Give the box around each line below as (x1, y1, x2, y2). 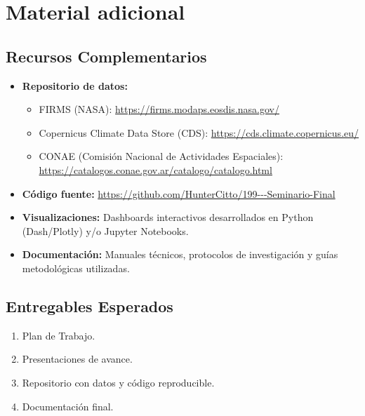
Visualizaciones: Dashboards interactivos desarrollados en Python (22, 210, 314, 224)
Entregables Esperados (6, 295, 173, 316)
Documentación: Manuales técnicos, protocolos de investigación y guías (22, 247, 338, 262)
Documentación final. (22, 398, 114, 413)
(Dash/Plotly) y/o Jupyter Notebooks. (22, 223, 189, 238)
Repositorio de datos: (22, 78, 128, 93)
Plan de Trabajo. (22, 328, 95, 342)
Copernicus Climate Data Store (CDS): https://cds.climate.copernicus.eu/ (39, 125, 359, 140)
